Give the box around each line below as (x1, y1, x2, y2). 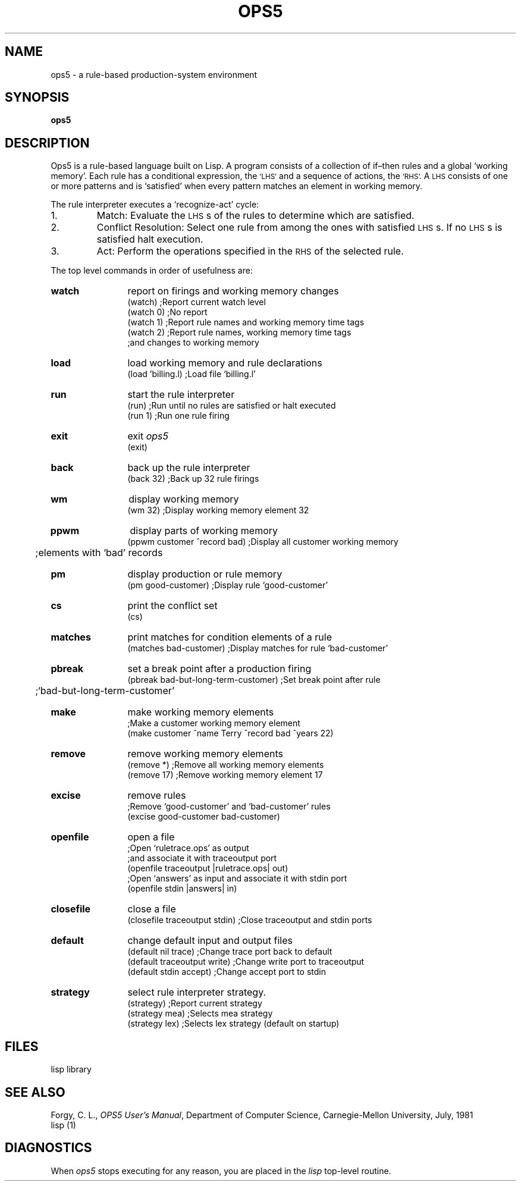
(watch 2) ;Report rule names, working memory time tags (127, 327, 351, 338)
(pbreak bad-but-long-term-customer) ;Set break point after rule (127, 674, 381, 685)
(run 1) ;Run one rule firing (127, 410, 230, 421)
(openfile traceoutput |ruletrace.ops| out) (127, 863, 288, 874)
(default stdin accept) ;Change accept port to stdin (127, 967, 326, 977)
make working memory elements (127, 706, 274, 718)
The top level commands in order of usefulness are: (51, 265, 253, 276)
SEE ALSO (5, 1084, 65, 1100)
